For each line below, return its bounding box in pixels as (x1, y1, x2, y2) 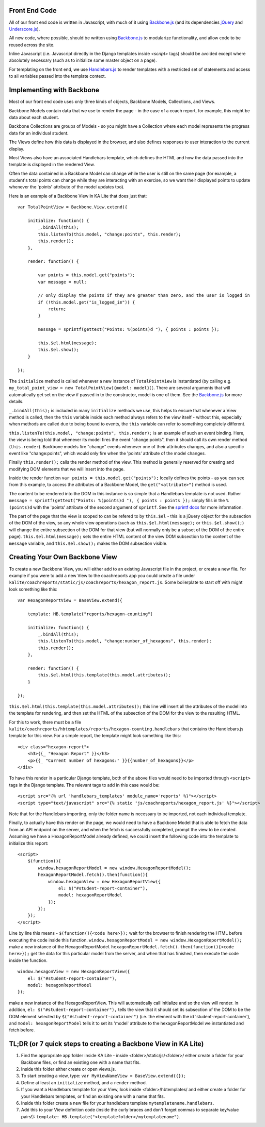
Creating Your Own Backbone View (9, 553, 117, 561)
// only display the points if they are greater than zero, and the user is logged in (38, 293, 250, 298)
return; (48, 306, 66, 312)
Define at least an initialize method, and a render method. (21, 1079, 147, 1085)
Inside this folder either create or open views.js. (21, 1066, 116, 1072)
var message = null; (38, 279, 87, 285)
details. (9, 399, 24, 404)
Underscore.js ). (9, 26, 40, 32)
